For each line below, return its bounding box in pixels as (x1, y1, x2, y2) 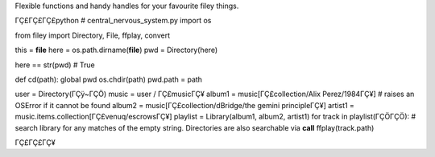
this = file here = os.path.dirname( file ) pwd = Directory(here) (14, 45, 218, 55)
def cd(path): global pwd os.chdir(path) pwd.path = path (14, 74, 203, 84)
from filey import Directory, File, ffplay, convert (14, 30, 171, 40)
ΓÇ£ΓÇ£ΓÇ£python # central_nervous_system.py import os (14, 16, 212, 26)
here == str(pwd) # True (14, 60, 96, 70)
